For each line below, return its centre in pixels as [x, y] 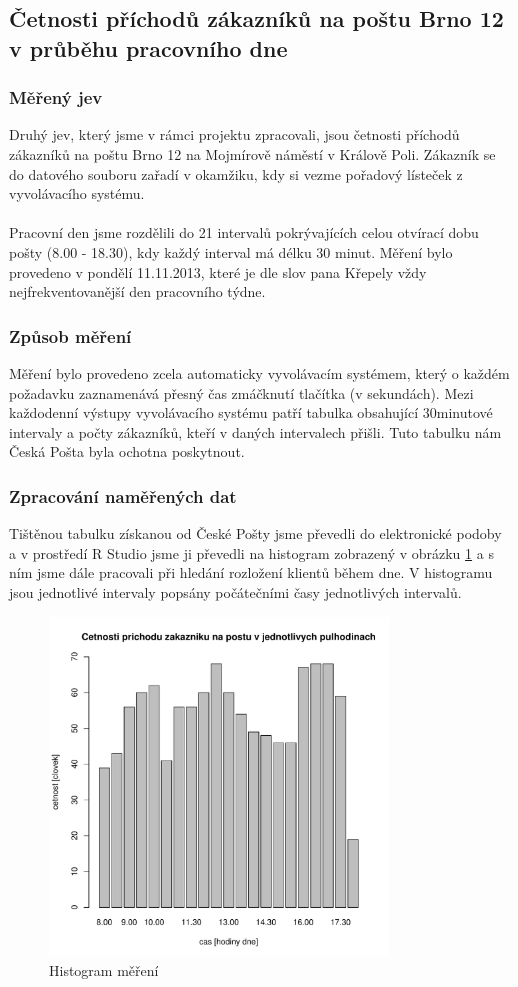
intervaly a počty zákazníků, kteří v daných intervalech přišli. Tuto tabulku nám [255, 431]
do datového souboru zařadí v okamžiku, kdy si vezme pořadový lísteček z [236, 173]
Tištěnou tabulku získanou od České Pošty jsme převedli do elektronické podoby [255, 533]
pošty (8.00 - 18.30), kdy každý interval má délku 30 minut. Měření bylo [231, 251]
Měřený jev [56, 97]
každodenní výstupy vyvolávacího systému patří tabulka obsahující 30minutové [251, 412]
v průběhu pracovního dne [148, 47]
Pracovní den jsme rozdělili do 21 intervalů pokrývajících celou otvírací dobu [244, 232]
